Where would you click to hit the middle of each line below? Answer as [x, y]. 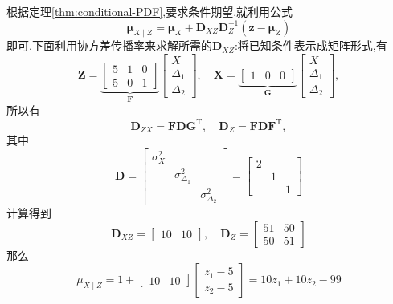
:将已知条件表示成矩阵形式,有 [311, 45]
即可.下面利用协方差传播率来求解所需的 [109, 45]
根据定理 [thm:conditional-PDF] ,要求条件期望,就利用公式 [150, 11]
